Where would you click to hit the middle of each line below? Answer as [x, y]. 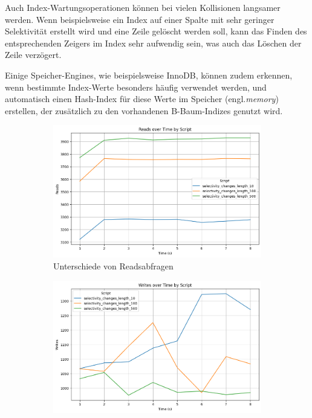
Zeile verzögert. [33, 55]
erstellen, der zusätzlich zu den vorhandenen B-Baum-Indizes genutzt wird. [144, 110]
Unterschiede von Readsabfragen [113, 265]
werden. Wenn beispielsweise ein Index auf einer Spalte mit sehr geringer [140, 19]
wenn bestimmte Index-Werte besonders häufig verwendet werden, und [136, 87]
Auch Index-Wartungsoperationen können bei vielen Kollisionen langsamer [143, 7]
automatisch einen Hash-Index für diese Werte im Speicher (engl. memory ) [142, 99]
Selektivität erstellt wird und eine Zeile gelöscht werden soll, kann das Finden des [156, 31]
